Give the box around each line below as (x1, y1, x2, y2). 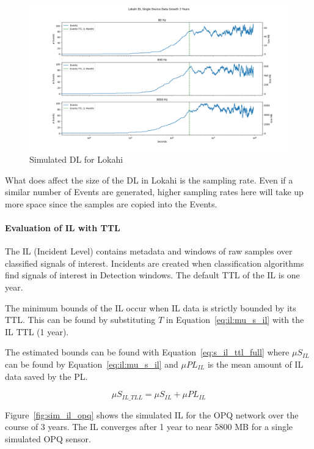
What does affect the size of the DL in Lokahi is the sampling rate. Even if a (5, 173, 293, 186)
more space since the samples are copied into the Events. (5, 197, 217, 210)
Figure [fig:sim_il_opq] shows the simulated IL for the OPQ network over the (5, 408, 299, 421)
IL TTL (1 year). (5, 325, 69, 338)
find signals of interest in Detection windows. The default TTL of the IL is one (5, 269, 300, 281)
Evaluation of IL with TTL (5, 221, 120, 234)
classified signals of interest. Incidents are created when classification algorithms (5, 256, 304, 269)
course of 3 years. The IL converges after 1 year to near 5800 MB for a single (5, 420, 293, 433)
